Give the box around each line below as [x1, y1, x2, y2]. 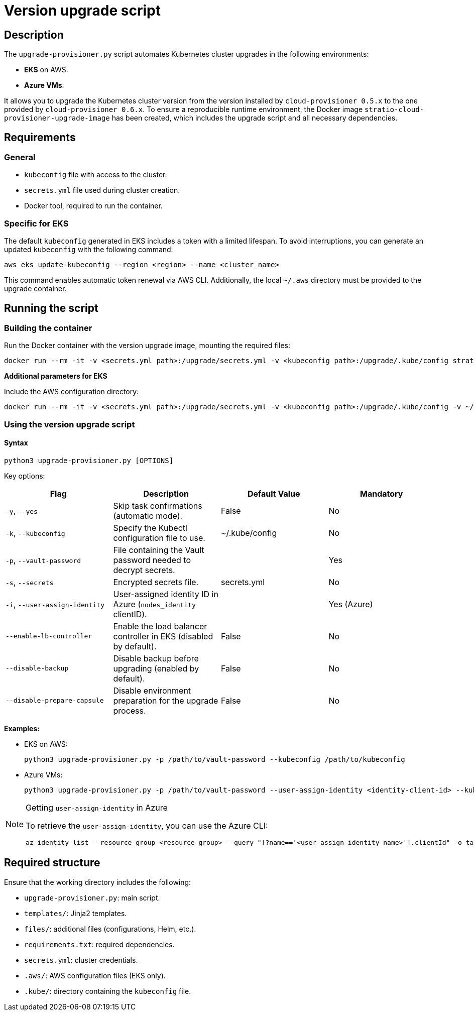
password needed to [113, 554, 191, 565]
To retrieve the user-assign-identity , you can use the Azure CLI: [26, 820, 268, 831]
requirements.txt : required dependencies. [24, 940, 175, 949]
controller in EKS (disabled [113, 631, 213, 641]
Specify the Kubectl [113, 522, 187, 533]
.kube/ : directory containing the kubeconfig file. [24, 986, 191, 995]
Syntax [4, 438, 28, 447]
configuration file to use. [113, 532, 205, 543]
